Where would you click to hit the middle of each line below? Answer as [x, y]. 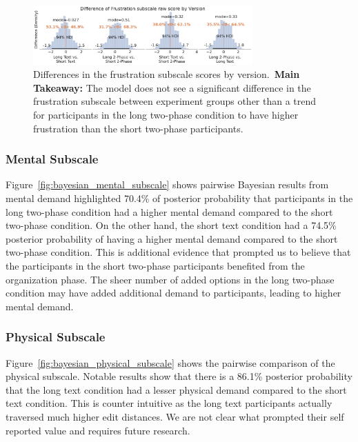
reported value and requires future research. [98, 430]
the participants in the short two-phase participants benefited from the [155, 266]
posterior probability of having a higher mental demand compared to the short [172, 238]
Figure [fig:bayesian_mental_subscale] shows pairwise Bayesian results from [167, 184]
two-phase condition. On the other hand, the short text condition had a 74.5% [171, 225]
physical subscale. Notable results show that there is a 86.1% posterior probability [179, 376]
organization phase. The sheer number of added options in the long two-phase [170, 279]
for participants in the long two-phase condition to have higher [166, 115]
